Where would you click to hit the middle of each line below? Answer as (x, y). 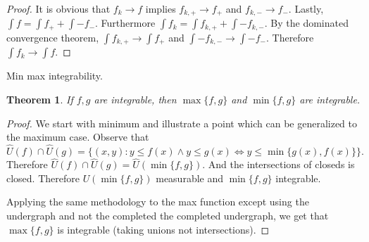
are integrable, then (135, 99)
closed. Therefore (43, 178)
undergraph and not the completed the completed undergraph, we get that (168, 215)
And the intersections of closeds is (281, 164)
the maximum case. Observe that (78, 137)
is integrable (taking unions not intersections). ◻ (163, 229)
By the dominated (309, 23)
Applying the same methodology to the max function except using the (158, 202)
